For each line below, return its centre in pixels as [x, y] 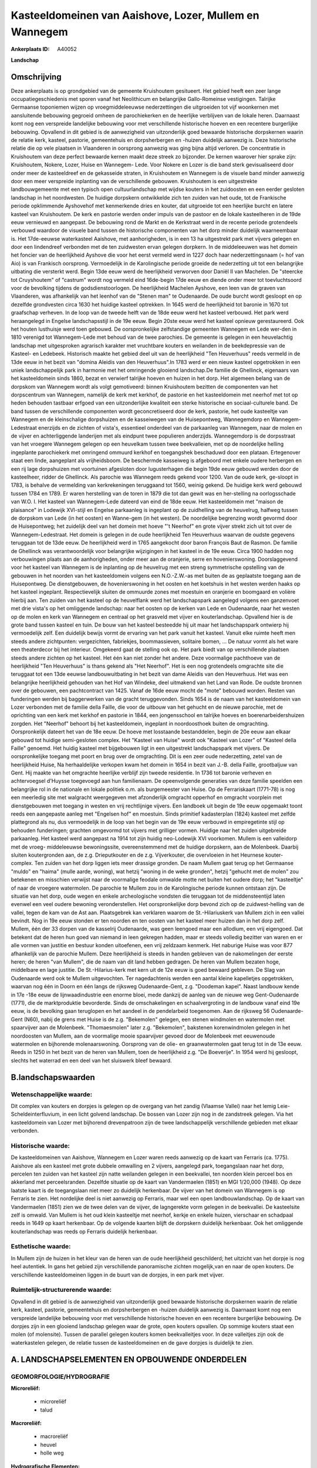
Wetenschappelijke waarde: [52, 1094]
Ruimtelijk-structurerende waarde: [61, 1290]
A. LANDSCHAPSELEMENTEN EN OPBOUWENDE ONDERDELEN [129, 1359]
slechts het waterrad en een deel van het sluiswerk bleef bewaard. [91, 1060]
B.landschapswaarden [53, 1077]
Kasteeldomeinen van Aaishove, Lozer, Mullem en [135, 15]
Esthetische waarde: [41, 1247]
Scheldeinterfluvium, [36, 1114]
